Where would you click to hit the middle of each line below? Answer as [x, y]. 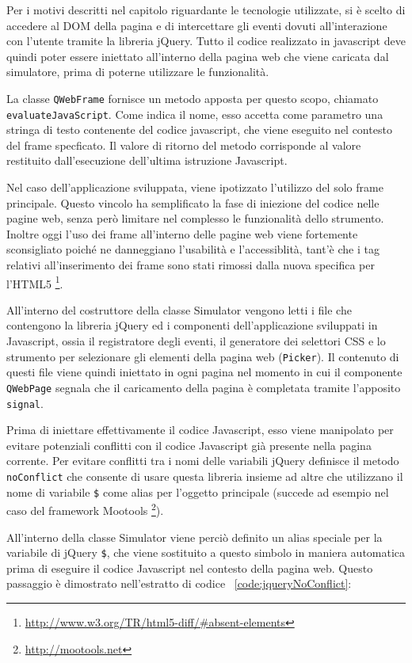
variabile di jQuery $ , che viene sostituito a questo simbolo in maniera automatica [206, 552]
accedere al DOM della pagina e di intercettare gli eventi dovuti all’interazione [197, 25]
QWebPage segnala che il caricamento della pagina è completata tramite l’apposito [204, 387]
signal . [25, 403]
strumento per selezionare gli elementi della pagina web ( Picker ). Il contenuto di [203, 356]
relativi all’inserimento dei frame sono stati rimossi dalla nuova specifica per [191, 265]
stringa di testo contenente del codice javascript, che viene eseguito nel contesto [199, 130]
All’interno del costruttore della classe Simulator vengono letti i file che [179, 309]
